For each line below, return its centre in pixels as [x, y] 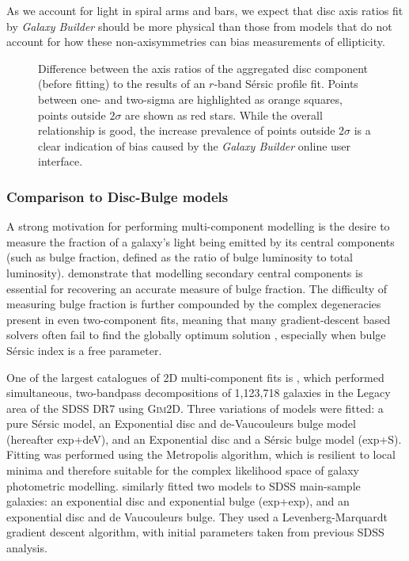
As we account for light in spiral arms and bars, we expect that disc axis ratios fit [205, 10]
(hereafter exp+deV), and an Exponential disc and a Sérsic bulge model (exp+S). [204, 439]
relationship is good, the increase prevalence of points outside [187, 130]
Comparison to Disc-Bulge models [117, 196]
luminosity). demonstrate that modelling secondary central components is [185, 272]
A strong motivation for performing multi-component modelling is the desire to [198, 226]
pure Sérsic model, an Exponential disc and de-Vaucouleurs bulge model [181, 424]
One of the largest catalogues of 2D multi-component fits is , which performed [195, 377]
